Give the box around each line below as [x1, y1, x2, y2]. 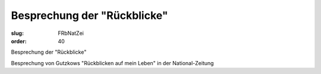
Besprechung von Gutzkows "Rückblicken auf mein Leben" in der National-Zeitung [11, 59, 214, 66]
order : [11, 37, 27, 44]
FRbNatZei [58, 30, 84, 37]
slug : [11, 30, 24, 37]
